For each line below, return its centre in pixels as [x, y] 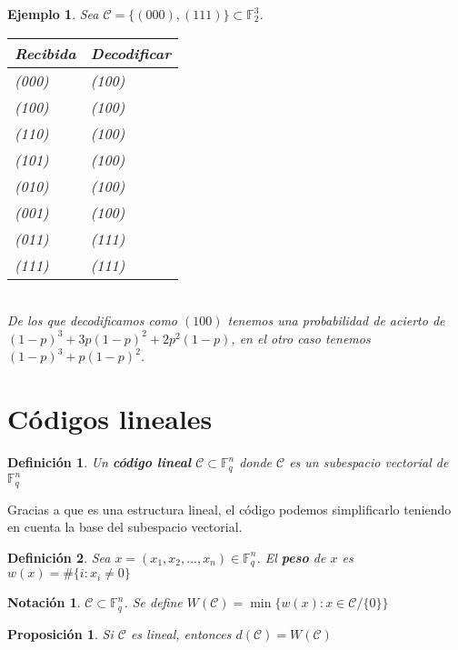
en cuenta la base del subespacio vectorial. [125, 527]
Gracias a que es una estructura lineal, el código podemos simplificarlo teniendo [229, 509]
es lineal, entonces [181, 633]
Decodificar [131, 53]
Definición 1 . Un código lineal [100, 462]
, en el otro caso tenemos [301, 338]
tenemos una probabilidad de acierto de [336, 320]
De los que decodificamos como [92, 320]
